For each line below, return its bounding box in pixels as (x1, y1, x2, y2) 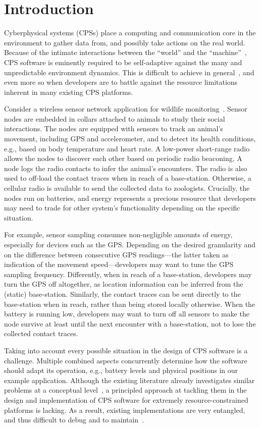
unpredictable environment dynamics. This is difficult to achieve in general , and (4, 67, 254, 77)
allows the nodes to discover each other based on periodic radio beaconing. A (4, 153, 242, 164)
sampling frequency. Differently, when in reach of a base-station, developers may (4, 269, 252, 279)
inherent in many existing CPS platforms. (4, 86, 133, 97)
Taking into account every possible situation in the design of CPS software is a (4, 345, 248, 355)
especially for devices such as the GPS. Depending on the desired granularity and (4, 239, 256, 249)
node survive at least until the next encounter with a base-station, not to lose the (4, 318, 256, 329)
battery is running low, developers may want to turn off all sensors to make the (4, 308, 249, 319)
